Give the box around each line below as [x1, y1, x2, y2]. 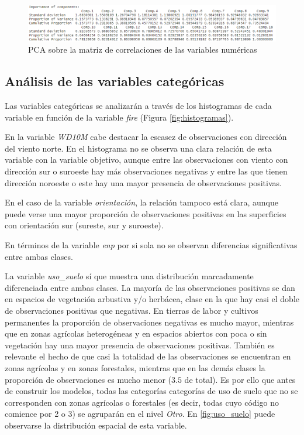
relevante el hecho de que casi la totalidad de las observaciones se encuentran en [5, 350, 291, 362]
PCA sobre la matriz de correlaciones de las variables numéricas [28, 43, 257, 56]
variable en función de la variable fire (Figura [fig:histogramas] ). [5, 111, 234, 123]
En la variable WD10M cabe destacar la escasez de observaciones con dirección [5, 131, 287, 143]
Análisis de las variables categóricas [5, 72, 224, 90]
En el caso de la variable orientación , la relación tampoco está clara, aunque [5, 196, 278, 208]
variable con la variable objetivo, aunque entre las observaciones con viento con [5, 153, 288, 166]
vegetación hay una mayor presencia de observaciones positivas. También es [5, 338, 275, 351]
